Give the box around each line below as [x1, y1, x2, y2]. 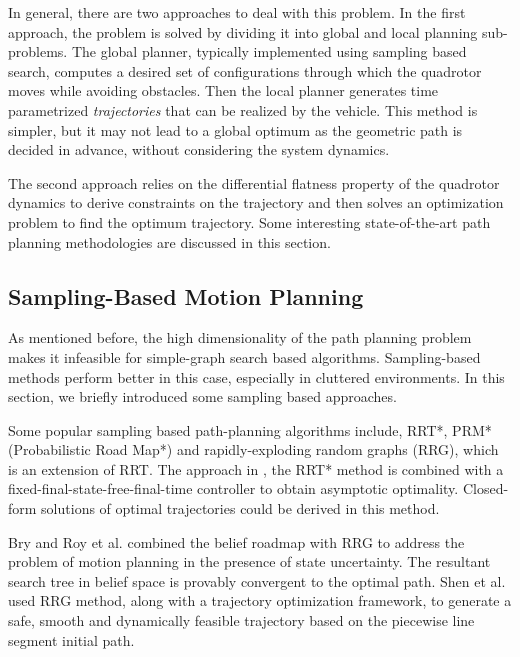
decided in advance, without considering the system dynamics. [8, 139, 390, 160]
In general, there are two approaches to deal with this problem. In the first [8, 2, 466, 22]
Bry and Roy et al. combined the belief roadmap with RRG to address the [8, 531, 465, 552]
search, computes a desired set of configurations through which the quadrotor [8, 60, 482, 81]
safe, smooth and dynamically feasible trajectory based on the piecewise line [8, 610, 475, 631]
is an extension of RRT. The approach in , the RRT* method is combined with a [8, 458, 504, 479]
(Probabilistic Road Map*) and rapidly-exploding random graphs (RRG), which [8, 439, 499, 460]
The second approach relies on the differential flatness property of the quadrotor [8, 172, 500, 193]
